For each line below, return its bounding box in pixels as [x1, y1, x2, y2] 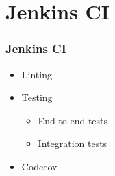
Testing [21, 90, 53, 104]
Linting [21, 67, 52, 81]
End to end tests [38, 113, 108, 127]
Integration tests [38, 136, 107, 151]
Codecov [21, 159, 57, 173]
